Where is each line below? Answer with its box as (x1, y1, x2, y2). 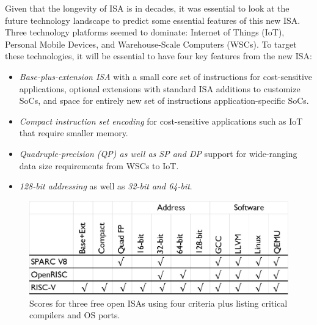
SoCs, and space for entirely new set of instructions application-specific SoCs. (19, 94, 309, 107)
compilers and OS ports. (29, 309, 120, 321)
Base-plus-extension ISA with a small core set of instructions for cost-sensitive (19, 70, 312, 82)
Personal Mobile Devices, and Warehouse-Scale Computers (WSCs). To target (5, 37, 297, 50)
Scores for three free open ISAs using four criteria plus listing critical (29, 296, 288, 309)
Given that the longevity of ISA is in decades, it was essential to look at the (5, 2, 290, 14)
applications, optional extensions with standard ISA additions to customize (19, 82, 301, 95)
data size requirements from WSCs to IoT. (19, 159, 179, 172)
